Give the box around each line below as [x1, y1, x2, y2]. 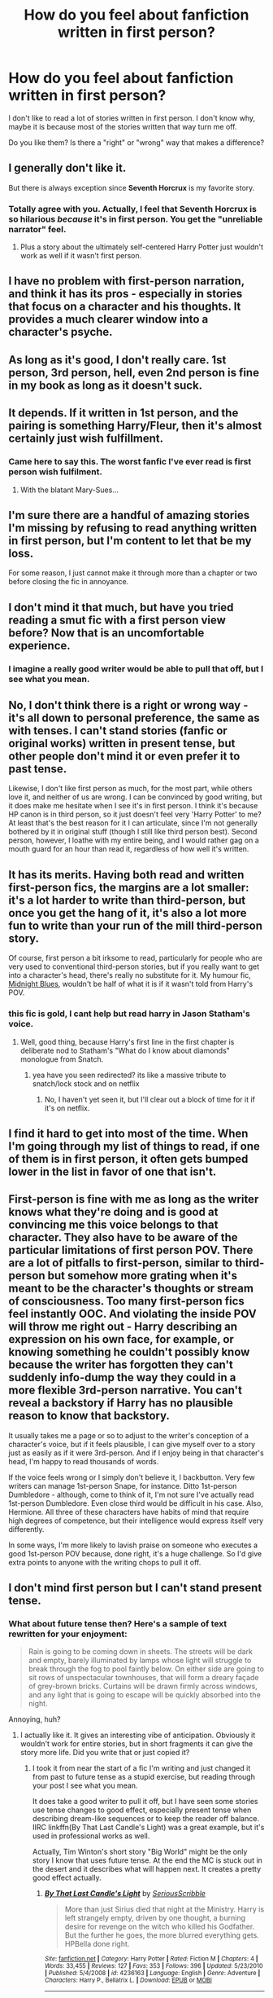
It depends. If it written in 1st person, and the [8, 406, 239, 420]
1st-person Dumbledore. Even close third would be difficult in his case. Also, [8, 1498, 264, 1508]
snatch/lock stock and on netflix [32, 1078, 140, 1089]
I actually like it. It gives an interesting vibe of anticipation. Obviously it [19, 1730, 256, 1741]
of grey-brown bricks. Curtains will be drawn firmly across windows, [28, 1681, 258, 1692]
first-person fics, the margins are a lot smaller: [8, 880, 249, 894]
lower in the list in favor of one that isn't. [8, 1164, 217, 1178]
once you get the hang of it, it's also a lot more [8, 906, 247, 920]
